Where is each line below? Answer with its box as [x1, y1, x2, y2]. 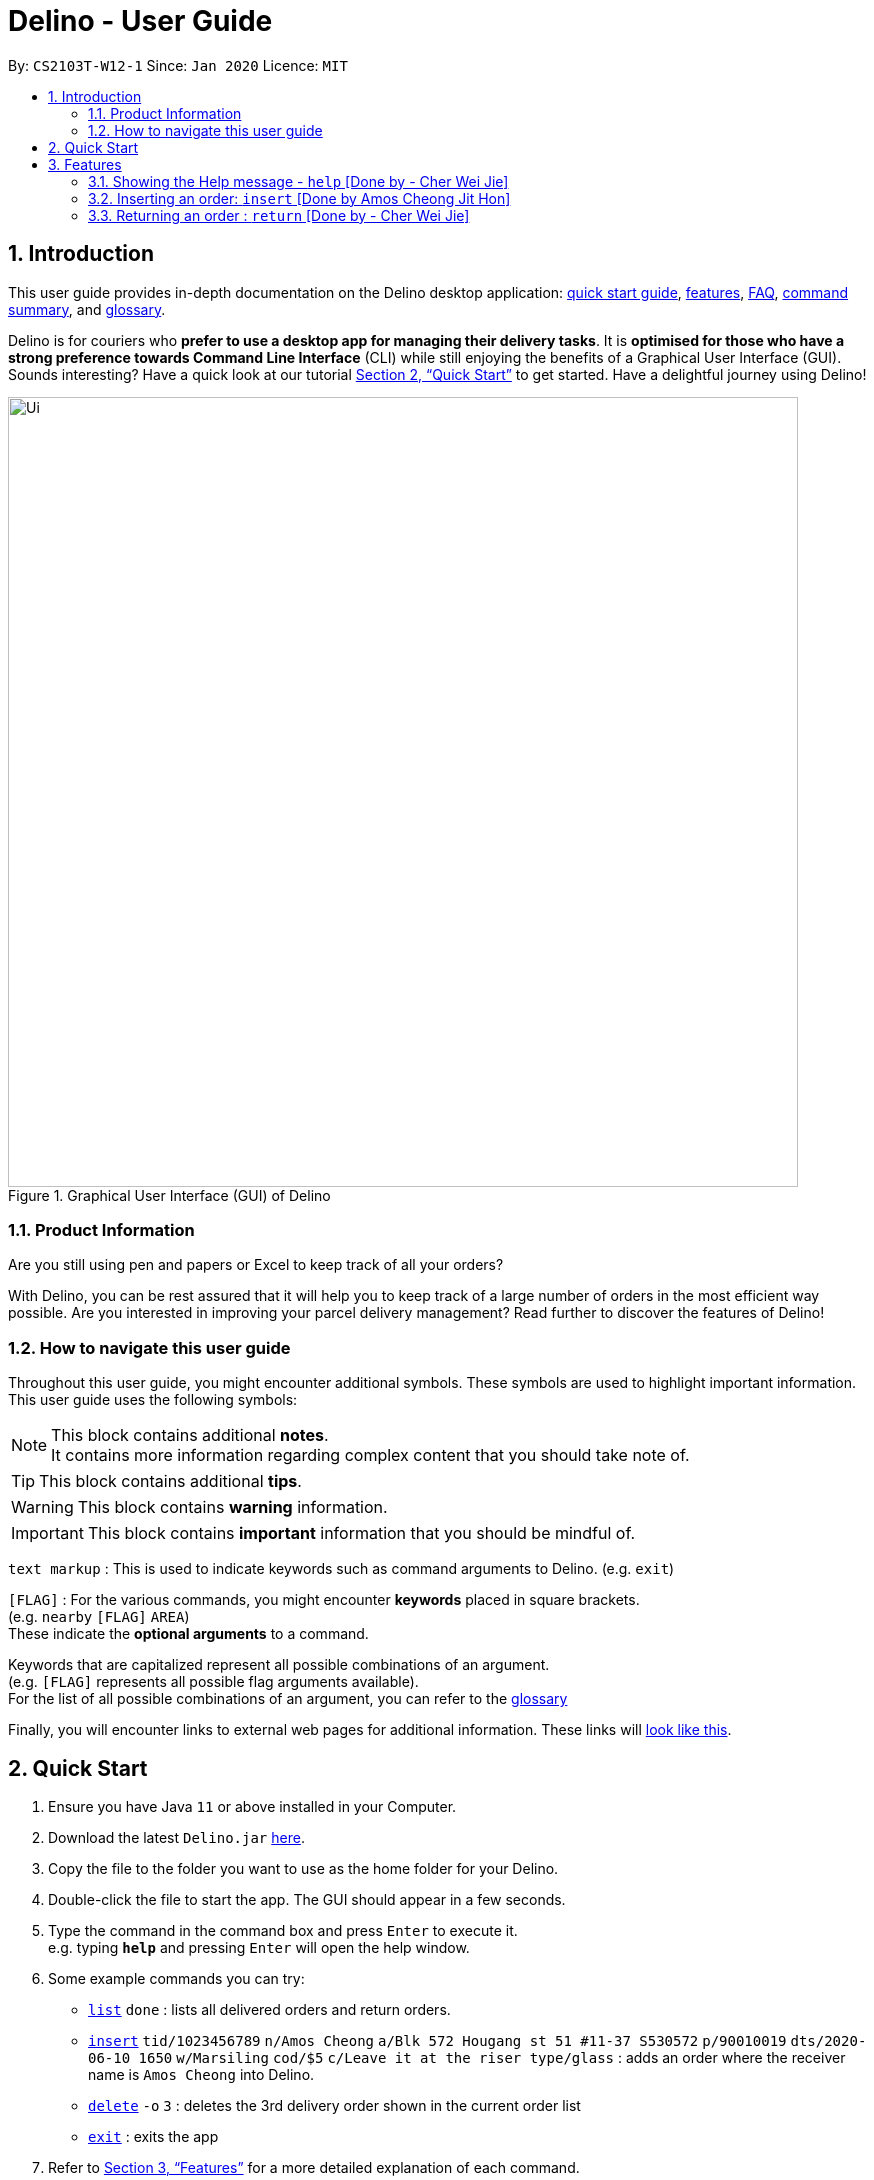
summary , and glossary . [8, 300, 166, 318]
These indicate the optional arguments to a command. [8, 1625, 369, 1643]
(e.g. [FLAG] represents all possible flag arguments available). [8, 1673, 419, 1691]
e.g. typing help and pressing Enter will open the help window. [48, 1938, 470, 1956]
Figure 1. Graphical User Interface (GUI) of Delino [8, 1186, 331, 1204]
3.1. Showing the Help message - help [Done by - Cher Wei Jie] [88, 172, 509, 190]
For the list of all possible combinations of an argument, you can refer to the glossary [8, 1690, 568, 1708]
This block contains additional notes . [51, 1425, 329, 1446]
